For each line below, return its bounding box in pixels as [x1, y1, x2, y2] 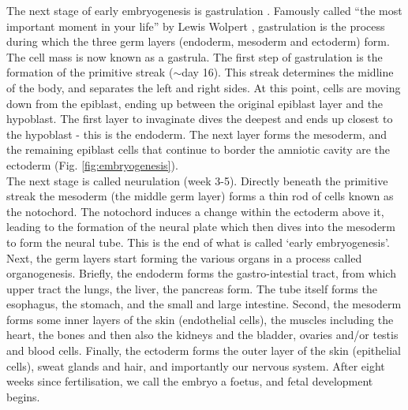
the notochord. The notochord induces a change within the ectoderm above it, [6, 203, 384, 219]
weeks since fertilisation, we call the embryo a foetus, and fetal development [6, 373, 373, 389]
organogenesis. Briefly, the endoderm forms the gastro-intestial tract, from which [6, 265, 396, 281]
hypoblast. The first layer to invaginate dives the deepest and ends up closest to [6, 110, 393, 127]
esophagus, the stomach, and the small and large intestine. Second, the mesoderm [6, 296, 402, 312]
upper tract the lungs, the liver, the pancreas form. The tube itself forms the [6, 280, 377, 296]
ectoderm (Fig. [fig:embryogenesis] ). [6, 156, 178, 173]
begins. [6, 388, 40, 404]
